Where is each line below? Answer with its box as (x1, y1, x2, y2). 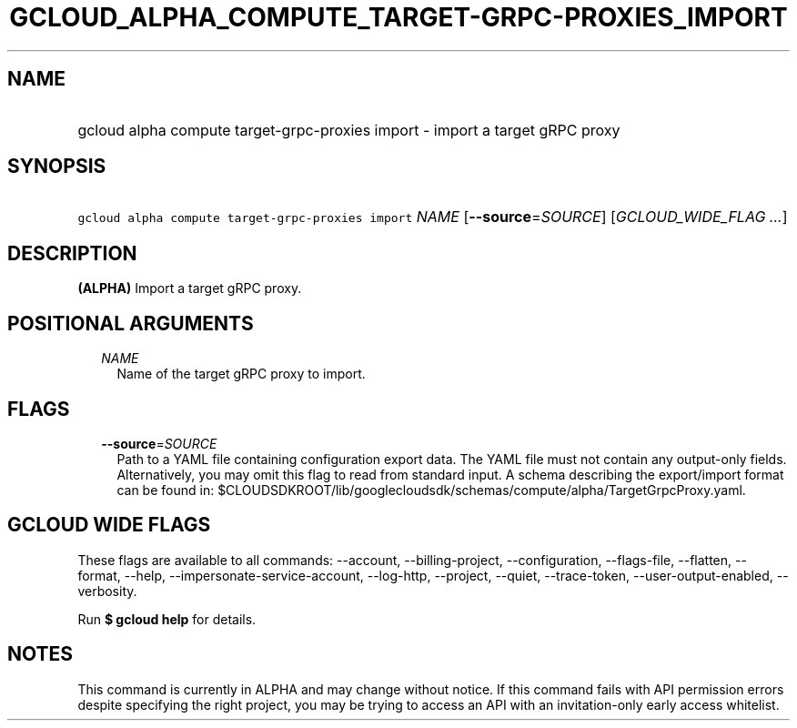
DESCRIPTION (7, 241, 137, 265)
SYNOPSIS (7, 155, 106, 178)
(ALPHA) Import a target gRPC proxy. (77, 280, 302, 297)
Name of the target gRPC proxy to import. (116, 366, 366, 382)
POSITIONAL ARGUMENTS (7, 311, 254, 335)
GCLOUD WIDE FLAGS (7, 513, 211, 537)
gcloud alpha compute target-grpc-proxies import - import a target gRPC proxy (77, 120, 620, 139)
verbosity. (77, 582, 137, 599)
